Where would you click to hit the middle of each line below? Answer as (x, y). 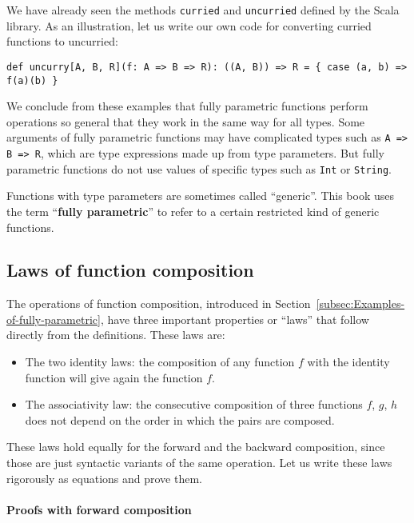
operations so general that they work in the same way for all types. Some (186, 121)
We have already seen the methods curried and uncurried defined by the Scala (203, 10)
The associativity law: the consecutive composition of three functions (194, 404)
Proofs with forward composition (99, 509)
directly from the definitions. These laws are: (116, 335)
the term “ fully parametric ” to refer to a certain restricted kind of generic (193, 211)
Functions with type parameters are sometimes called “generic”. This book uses (200, 196)
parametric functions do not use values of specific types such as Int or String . (199, 168)
